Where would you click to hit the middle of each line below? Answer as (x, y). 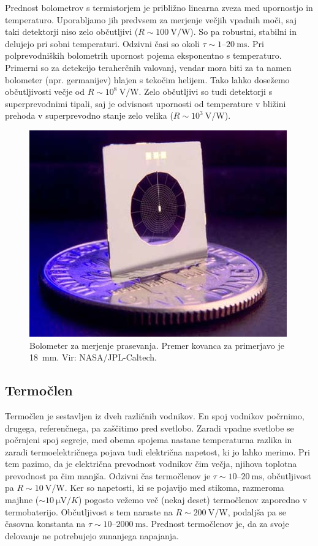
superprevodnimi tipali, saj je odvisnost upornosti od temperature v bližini (146, 103)
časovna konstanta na (45, 524)
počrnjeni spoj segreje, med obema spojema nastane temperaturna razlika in (149, 440)
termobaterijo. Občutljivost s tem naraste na (89, 511)
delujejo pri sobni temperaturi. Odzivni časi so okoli (102, 43)
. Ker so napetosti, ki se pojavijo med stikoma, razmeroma (174, 488)
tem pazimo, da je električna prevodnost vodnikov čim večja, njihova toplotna (151, 464)
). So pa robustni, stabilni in (244, 32)
